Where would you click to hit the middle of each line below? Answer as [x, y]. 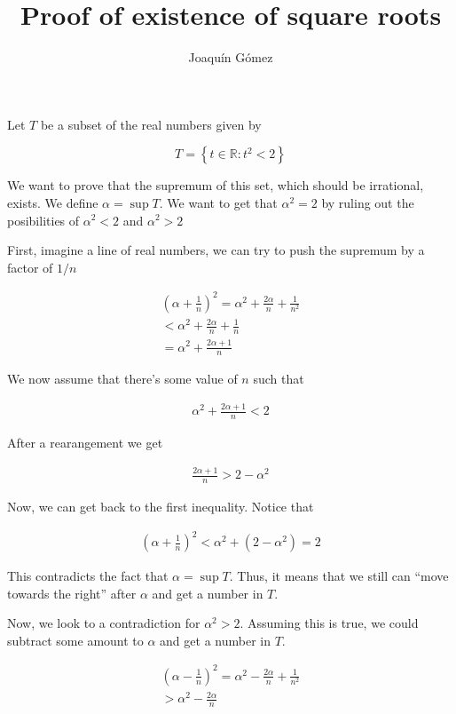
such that [279, 379]
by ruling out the [368, 202]
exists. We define [53, 202]
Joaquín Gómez [231, 57]
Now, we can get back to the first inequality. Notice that [161, 506]
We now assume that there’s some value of [122, 379]
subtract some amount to [75, 640]
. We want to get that [218, 202]
